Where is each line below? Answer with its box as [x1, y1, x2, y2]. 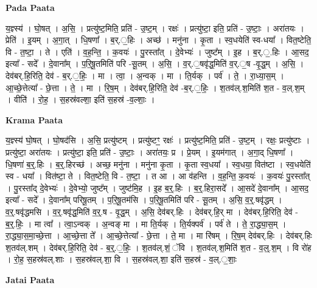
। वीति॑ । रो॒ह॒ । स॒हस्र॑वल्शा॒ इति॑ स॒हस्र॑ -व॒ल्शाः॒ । [5, 93, 155, 106]
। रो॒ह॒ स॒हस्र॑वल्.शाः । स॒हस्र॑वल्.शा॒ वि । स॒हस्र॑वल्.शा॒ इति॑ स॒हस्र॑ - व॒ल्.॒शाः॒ [5, 253, 237, 266]
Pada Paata [5, 1, 55, 13]
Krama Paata [5, 113, 63, 126]
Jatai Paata [5, 273, 55, 286]
